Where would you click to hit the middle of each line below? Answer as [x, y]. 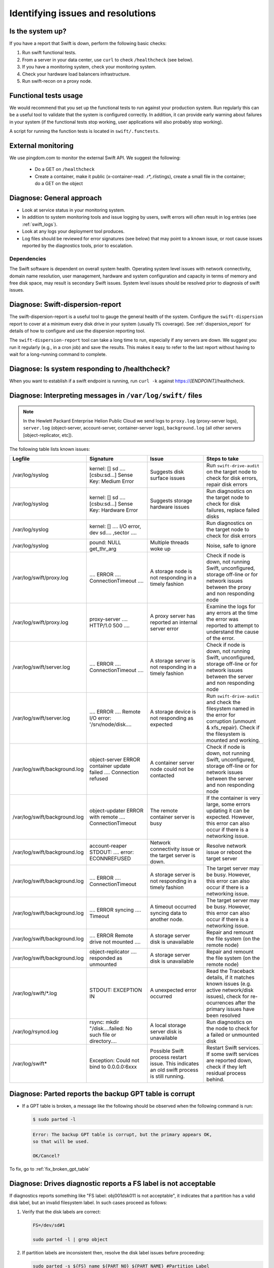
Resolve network [226, 846]
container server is [173, 817]
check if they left [226, 1067]
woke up [160, 549]
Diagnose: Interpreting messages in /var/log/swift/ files [106, 395]
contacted [162, 776]
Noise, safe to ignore [231, 546]
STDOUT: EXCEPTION [116, 990]
